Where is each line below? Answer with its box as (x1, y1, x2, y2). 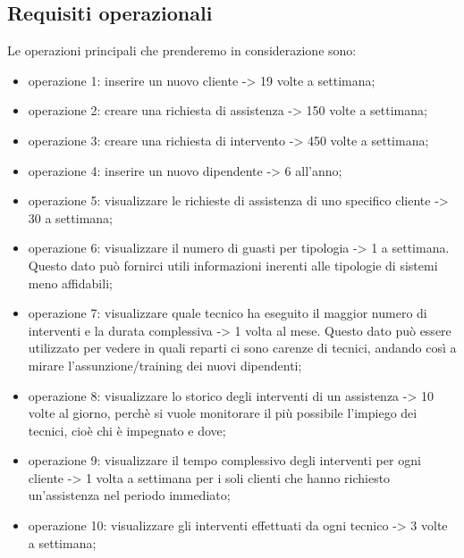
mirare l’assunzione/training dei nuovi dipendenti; (28, 355, 302, 374)
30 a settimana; (28, 208, 113, 227)
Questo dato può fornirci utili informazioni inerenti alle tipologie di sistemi (28, 255, 438, 274)
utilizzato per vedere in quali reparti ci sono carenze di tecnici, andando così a (28, 338, 457, 357)
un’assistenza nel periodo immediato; (28, 486, 231, 504)
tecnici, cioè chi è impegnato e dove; (28, 421, 226, 439)
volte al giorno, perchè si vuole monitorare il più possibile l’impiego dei (28, 404, 418, 422)
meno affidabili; (28, 273, 113, 292)
